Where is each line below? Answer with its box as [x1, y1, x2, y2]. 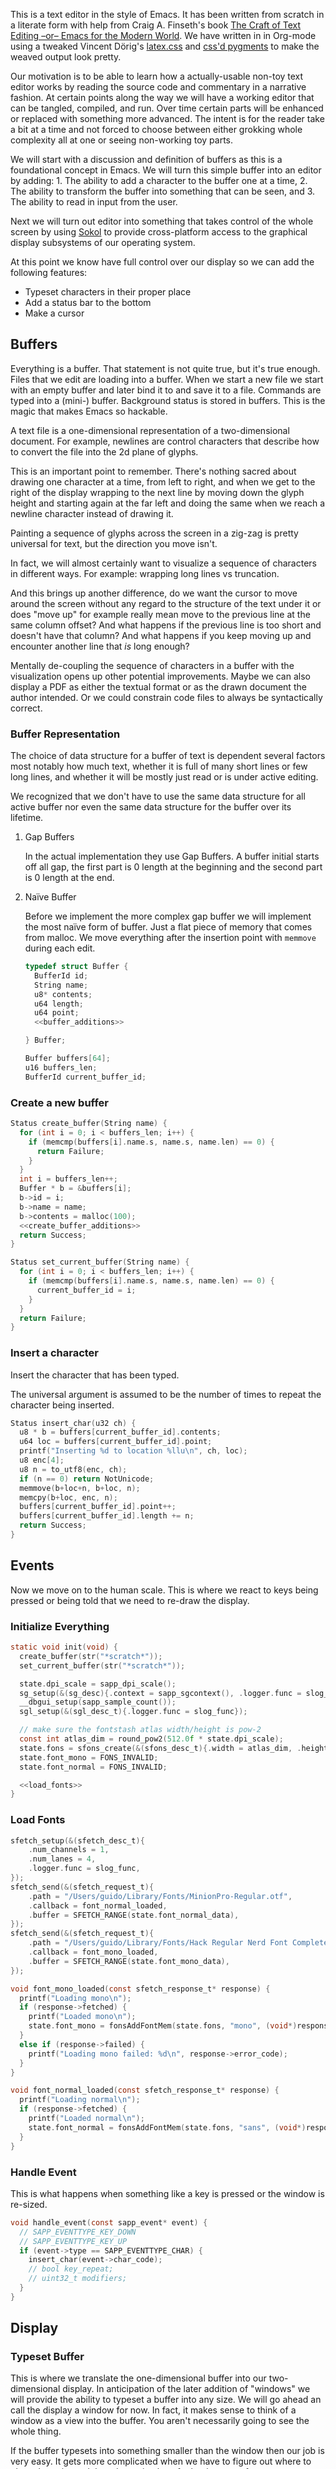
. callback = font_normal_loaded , [28, 1900, 168, 1911]
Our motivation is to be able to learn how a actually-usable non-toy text [10, 70, 304, 82]
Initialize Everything [10, 1619, 110, 1633]
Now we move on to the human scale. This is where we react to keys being [10, 1584, 319, 1596]
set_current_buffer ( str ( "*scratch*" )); [19, 1660, 186, 1671]
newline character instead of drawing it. [10, 507, 174, 519]
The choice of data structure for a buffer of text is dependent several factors [10, 750, 326, 762]
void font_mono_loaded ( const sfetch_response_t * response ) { [10, 1984, 271, 1994]
